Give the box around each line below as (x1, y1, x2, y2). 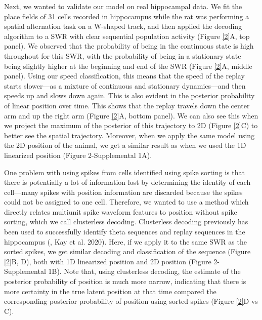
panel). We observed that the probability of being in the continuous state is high (4, 41, 254, 51)
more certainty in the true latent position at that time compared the (4, 286, 216, 296)
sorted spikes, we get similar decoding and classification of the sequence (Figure (4, 246, 251, 257)
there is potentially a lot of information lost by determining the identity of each (4, 177, 251, 187)
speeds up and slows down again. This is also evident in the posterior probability (4, 90, 255, 101)
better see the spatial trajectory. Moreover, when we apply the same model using (4, 130, 255, 140)
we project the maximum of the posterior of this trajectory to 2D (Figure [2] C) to (4, 120, 258, 131)
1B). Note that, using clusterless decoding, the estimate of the (48, 266, 241, 276)
